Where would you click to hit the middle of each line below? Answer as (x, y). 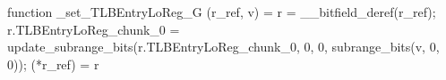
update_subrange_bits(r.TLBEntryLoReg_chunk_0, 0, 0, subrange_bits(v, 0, (223, 47)
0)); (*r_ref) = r (53, 64)
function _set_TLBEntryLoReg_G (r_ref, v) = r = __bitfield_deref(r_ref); (222, 12)
